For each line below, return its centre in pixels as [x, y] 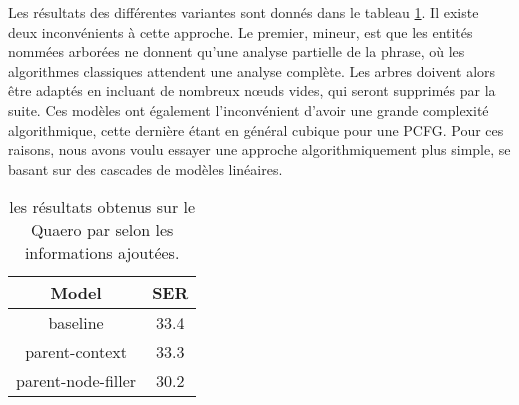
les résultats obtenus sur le [102, 207]
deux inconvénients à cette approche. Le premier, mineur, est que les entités [240, 31]
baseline [76, 323]
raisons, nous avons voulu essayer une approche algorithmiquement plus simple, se [259, 149]
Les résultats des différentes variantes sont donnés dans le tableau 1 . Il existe [243, 12]
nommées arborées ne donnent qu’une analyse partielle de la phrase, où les [236, 51]
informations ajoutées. [102, 253]
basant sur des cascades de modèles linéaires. [145, 168]
